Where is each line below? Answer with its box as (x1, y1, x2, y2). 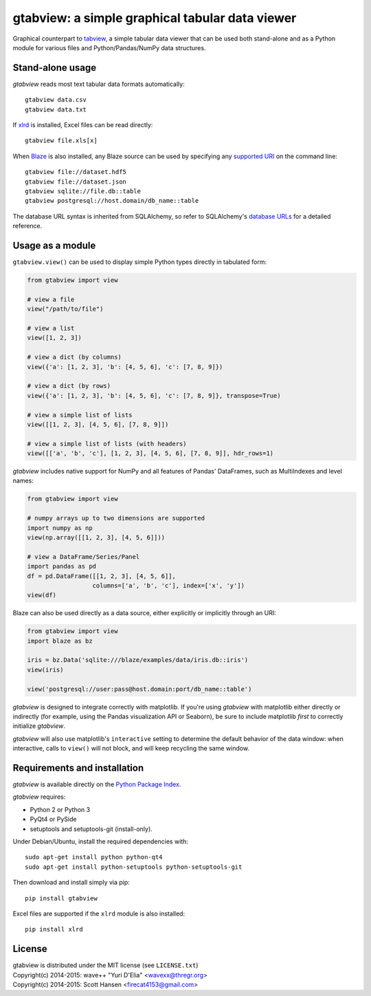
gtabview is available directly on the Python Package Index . (12, 780, 181, 788)
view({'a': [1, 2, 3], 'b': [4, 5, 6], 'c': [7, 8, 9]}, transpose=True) (27, 392, 281, 399)
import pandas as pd (27, 562, 96, 571)
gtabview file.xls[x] (25, 137, 98, 144)
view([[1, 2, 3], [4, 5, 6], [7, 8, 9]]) (27, 420, 169, 428)
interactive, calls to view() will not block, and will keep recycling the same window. (12, 744, 250, 753)
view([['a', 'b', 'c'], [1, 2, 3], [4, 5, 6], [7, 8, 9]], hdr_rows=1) (27, 450, 274, 457)
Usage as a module (12, 239, 96, 251)
